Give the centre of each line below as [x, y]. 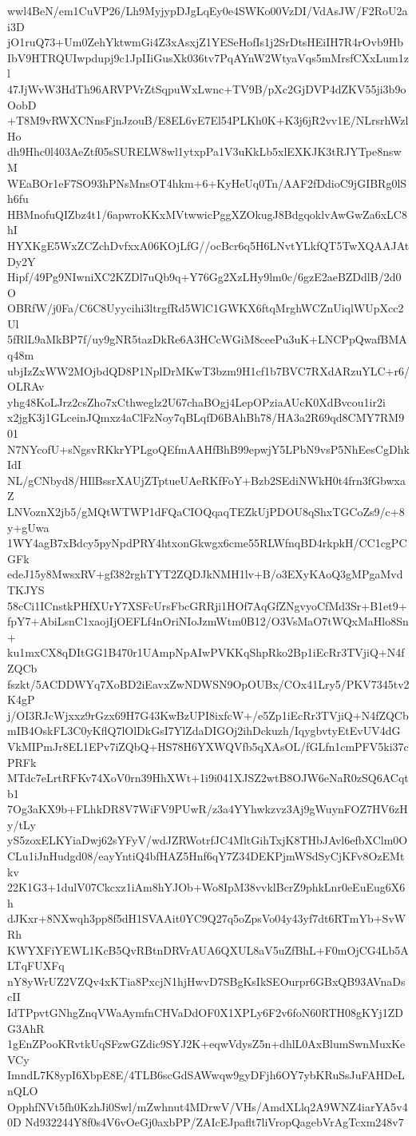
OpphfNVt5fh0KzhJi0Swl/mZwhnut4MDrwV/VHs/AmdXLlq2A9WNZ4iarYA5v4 [208, 1106]
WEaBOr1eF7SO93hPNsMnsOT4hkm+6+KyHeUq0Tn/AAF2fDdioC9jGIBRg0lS [207, 183]
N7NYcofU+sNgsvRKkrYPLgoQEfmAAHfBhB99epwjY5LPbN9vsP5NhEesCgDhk [208, 449]
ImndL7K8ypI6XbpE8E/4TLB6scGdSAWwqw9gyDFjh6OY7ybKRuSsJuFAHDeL [206, 1075]
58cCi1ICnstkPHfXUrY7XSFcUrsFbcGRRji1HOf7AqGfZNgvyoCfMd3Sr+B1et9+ [207, 605]
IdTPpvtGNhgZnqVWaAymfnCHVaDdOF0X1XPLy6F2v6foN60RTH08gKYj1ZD [206, 1012]
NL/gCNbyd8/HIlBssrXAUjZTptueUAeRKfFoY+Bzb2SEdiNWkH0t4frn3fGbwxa [206, 480]
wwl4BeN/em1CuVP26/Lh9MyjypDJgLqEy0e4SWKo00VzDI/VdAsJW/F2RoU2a [208, 10]
